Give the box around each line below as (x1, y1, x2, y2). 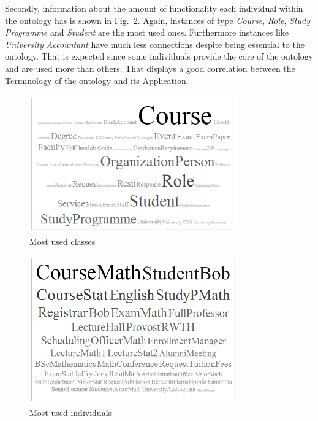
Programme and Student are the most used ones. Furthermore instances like (5, 26, 289, 39)
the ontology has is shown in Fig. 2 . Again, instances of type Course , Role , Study (5, 14, 310, 26)
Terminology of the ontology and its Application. (5, 74, 189, 87)
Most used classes (29, 234, 96, 247)
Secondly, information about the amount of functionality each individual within (5, 2, 303, 14)
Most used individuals (29, 406, 112, 419)
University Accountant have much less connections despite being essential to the (5, 37, 305, 50)
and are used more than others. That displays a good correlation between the (5, 61, 295, 74)
